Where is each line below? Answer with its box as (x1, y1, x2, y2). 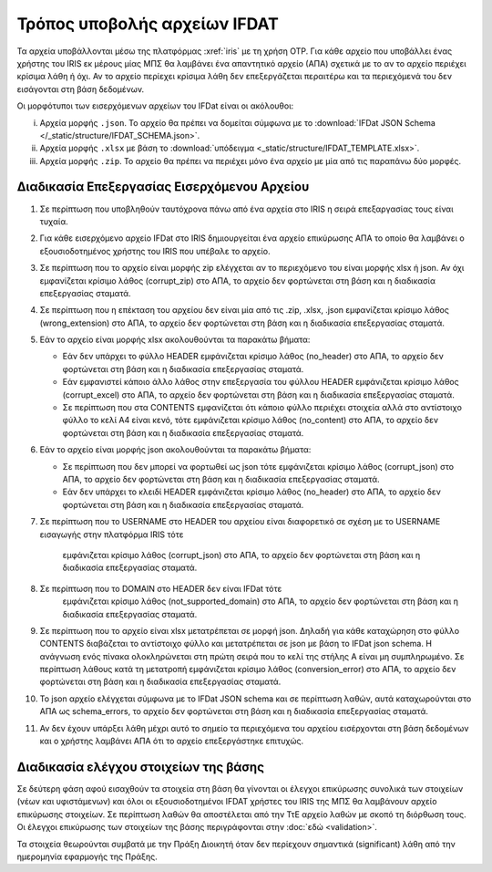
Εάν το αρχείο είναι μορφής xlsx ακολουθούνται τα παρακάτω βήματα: (39, 334, 311, 346)
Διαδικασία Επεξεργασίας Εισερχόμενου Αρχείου (16, 179, 310, 195)
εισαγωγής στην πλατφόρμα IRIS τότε (39, 529, 184, 540)
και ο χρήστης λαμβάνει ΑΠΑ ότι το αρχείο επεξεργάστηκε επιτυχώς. (39, 735, 304, 747)
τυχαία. (39, 215, 68, 227)
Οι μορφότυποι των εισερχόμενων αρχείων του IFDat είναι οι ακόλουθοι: (16, 100, 294, 111)
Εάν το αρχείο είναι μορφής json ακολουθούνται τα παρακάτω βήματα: (39, 444, 312, 455)
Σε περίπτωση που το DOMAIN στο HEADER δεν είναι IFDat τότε (39, 583, 282, 594)
